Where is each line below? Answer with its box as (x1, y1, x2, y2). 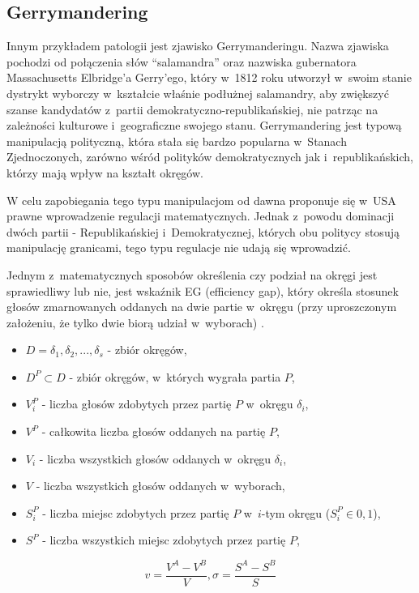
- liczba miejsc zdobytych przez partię (42, 504, 229, 521)
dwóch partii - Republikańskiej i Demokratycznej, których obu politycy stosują (6, 223, 400, 240)
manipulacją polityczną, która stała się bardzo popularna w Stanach (6, 132, 347, 149)
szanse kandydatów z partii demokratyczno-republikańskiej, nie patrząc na (6, 100, 378, 117)
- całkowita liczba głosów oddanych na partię (41, 423, 266, 440)
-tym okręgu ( (261, 504, 331, 521)
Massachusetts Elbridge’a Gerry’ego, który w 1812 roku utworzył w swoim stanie (6, 69, 412, 86)
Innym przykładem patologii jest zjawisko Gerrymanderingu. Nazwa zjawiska (6, 37, 389, 54)
